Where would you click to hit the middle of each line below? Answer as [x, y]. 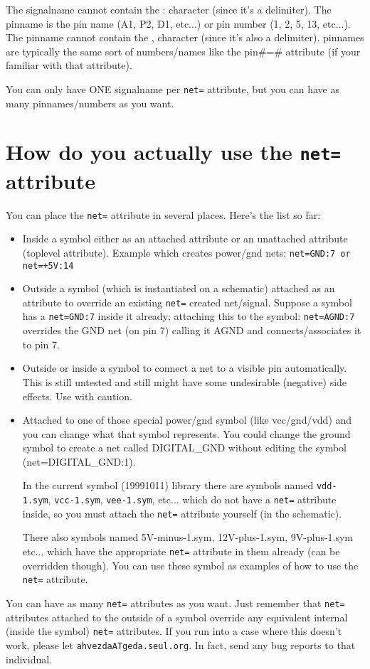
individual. [29, 659]
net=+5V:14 [48, 266]
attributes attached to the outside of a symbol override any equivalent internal [177, 617]
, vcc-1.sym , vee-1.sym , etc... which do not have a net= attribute [192, 499]
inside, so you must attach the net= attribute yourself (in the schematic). [182, 513]
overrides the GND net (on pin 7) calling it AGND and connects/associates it [192, 330]
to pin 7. [41, 344]
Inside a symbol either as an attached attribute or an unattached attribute [185, 239]
